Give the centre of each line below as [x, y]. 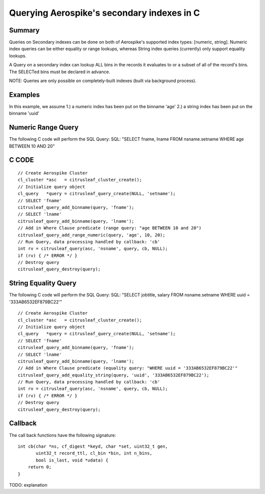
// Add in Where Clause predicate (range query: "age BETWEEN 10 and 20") [110, 228]
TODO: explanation [28, 485]
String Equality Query [43, 283]
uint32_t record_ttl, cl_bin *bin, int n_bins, [94, 453]
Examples [25, 95]
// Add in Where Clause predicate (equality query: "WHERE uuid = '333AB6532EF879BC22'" [128, 368]
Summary [24, 30]
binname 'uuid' [24, 114]
